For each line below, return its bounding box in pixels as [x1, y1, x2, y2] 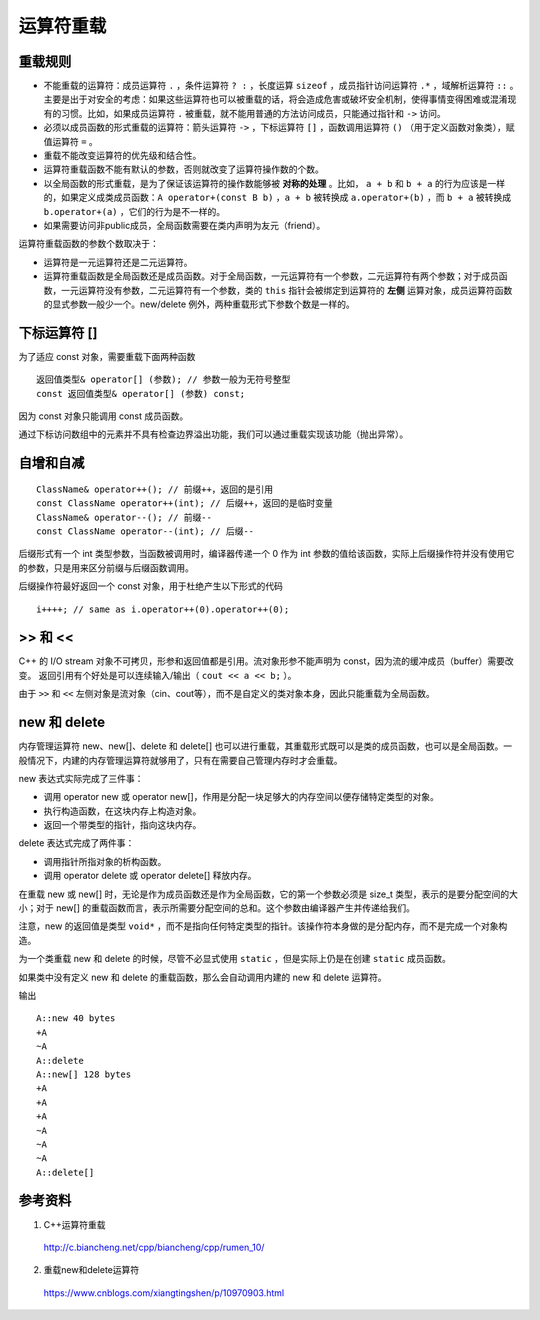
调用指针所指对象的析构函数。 [43, 855, 167, 867]
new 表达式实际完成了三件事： [18, 772, 144, 784]
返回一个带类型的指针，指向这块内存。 [43, 819, 202, 831]
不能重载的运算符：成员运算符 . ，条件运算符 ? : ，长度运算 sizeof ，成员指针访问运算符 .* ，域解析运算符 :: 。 [43, 80, 519, 92]
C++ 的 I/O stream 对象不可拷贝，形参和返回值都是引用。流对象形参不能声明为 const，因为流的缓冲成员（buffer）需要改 [18, 655, 514, 667]
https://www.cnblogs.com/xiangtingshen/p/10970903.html [43, 1286, 285, 1299]
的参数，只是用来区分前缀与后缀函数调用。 [18, 561, 194, 574]
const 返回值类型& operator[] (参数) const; [36, 388, 246, 399]
